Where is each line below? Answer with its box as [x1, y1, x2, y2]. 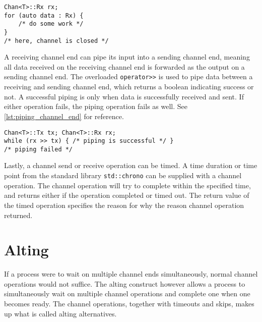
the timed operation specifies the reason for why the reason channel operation [4, 199, 244, 210]
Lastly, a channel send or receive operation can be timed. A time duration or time [4, 160, 257, 171]
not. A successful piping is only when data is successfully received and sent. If [4, 91, 244, 101]
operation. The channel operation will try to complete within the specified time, [4, 180, 251, 190]
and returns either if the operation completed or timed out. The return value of [4, 190, 249, 200]
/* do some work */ [18, 20, 84, 28]
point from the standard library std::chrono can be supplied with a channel [4, 170, 242, 181]
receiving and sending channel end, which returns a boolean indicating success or [4, 81, 254, 92]
